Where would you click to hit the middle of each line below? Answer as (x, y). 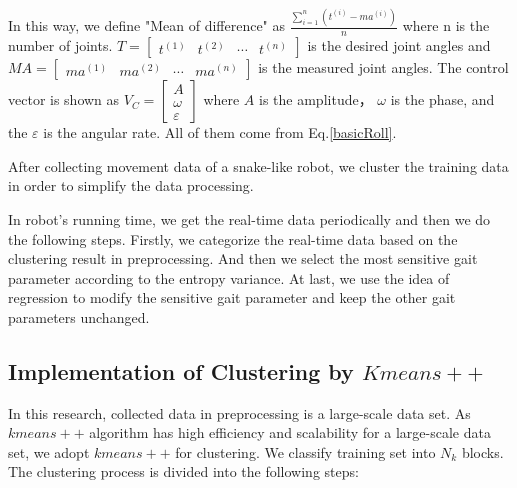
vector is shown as (64, 99)
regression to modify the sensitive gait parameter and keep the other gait (232, 297)
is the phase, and (442, 99)
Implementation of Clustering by (181, 370)
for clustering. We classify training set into (305, 451)
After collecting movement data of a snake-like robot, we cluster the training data (258, 165)
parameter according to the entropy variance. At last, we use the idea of (229, 277)
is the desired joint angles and (399, 45)
